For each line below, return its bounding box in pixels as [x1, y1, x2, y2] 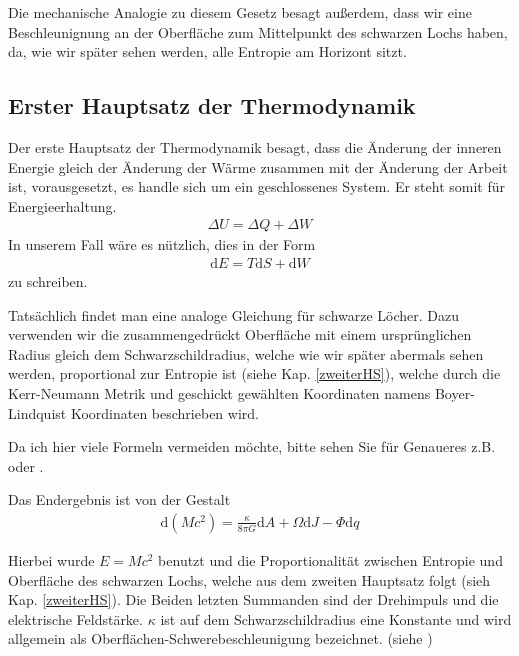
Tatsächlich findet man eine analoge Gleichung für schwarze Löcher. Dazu [8, 304, 460, 325]
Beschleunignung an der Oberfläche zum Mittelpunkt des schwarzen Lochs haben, [8, 21, 508, 42]
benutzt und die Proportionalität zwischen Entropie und [158, 549, 503, 570]
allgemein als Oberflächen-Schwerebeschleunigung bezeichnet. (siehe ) [8, 628, 433, 649]
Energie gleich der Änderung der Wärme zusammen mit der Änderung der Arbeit [8, 156, 508, 177]
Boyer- [434, 382, 475, 403]
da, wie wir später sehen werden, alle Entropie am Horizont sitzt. [8, 41, 407, 62]
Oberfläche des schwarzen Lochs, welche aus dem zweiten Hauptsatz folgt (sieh [8, 569, 491, 590]
